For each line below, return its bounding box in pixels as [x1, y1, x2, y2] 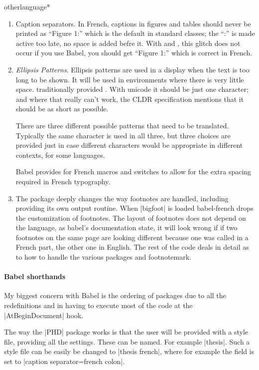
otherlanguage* [4, 1, 50, 11]
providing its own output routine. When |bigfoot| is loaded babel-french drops [15, 203, 254, 213]
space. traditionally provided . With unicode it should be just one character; [15, 84, 249, 94]
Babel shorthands [4, 271, 66, 282]
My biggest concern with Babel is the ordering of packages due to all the [4, 290, 226, 301]
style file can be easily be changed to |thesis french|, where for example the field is [4, 346, 255, 357]
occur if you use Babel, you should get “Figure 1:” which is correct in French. [15, 47, 253, 58]
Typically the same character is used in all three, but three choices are [15, 130, 231, 140]
